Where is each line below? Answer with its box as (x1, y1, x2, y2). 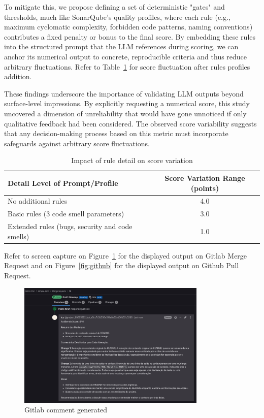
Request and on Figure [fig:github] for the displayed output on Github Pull (4, 260, 239, 271)
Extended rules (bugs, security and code (8, 221, 133, 232)
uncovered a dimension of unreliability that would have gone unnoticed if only (4, 108, 247, 118)
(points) (190, 182, 219, 193)
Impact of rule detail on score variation (71, 155, 193, 166)
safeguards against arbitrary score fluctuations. (4, 138, 150, 148)
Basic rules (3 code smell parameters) (8, 208, 124, 219)
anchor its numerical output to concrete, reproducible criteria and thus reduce (4, 51, 247, 61)
